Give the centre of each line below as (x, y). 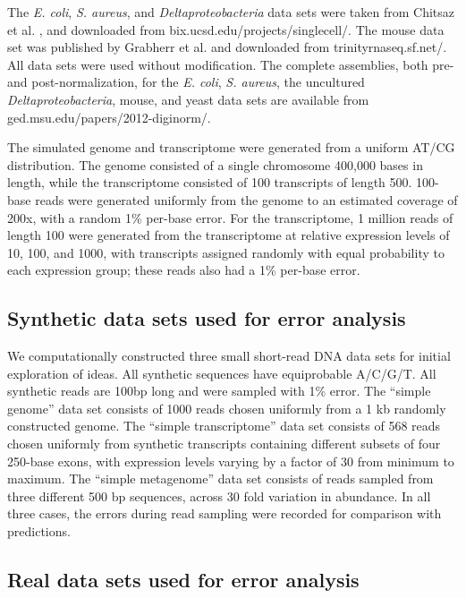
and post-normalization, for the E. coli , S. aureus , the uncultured (186, 82)
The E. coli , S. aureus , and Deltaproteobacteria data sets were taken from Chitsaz (231, 12)
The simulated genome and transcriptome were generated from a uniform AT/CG (231, 147)
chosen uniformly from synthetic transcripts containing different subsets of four (224, 444)
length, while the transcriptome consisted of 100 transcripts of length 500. (210, 182)
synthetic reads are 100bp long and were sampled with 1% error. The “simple (219, 391)
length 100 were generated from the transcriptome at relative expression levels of (229, 235)
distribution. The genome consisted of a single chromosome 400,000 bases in (215, 164)
